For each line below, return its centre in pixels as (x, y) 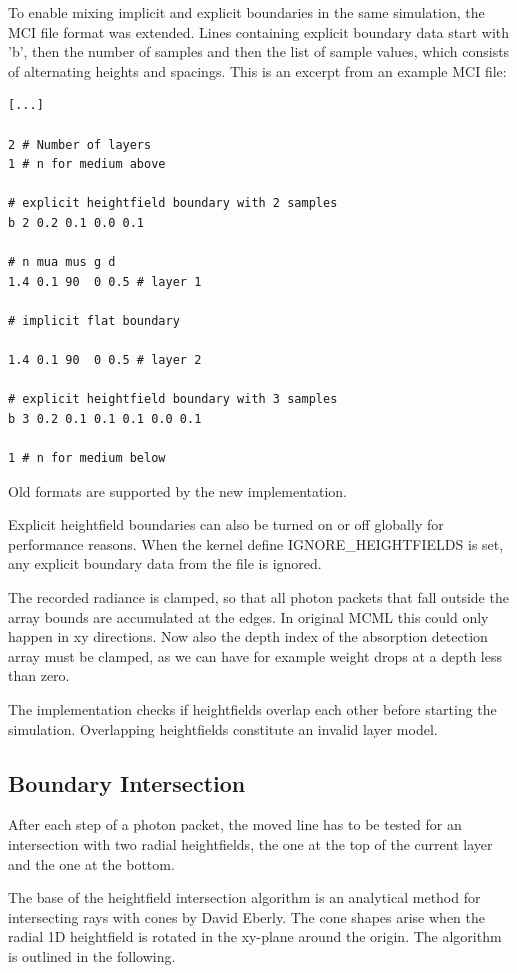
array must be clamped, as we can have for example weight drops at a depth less (255, 655)
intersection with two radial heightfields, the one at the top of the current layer (250, 843)
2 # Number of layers (80, 144)
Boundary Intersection (127, 782)
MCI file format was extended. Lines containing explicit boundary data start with (259, 31)
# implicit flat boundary (94, 320)
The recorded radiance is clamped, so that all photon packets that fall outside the (258, 597)
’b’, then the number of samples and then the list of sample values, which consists (259, 51)
